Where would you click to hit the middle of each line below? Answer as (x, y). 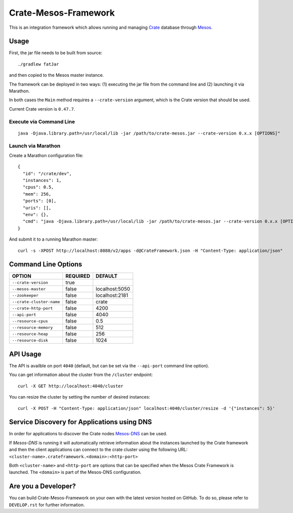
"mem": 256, (37, 194)
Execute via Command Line (42, 121)
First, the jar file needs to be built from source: (56, 53)
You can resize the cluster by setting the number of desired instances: (80, 397)
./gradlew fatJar (38, 64)
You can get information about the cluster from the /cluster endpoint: (81, 375)
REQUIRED (78, 276)
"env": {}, (36, 215)
